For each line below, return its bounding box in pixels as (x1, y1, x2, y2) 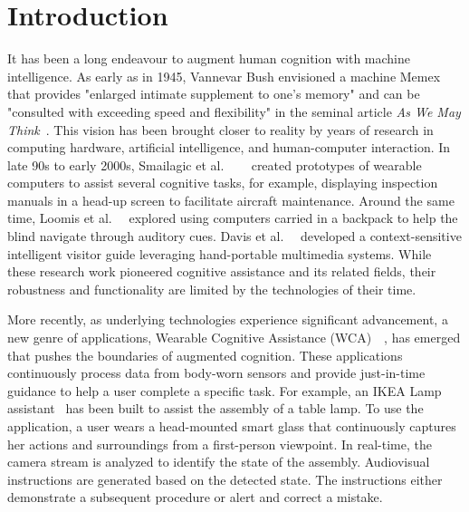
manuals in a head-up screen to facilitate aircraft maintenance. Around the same (7, 190, 455, 209)
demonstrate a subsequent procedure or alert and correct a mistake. (7, 488, 383, 507)
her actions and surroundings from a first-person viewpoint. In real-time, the (7, 434, 432, 453)
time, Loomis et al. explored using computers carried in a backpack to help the (7, 208, 458, 227)
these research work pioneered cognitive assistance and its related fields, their (7, 262, 436, 281)
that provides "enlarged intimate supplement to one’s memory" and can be (7, 84, 420, 103)
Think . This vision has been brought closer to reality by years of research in (7, 120, 434, 139)
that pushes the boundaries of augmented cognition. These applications (7, 345, 403, 364)
